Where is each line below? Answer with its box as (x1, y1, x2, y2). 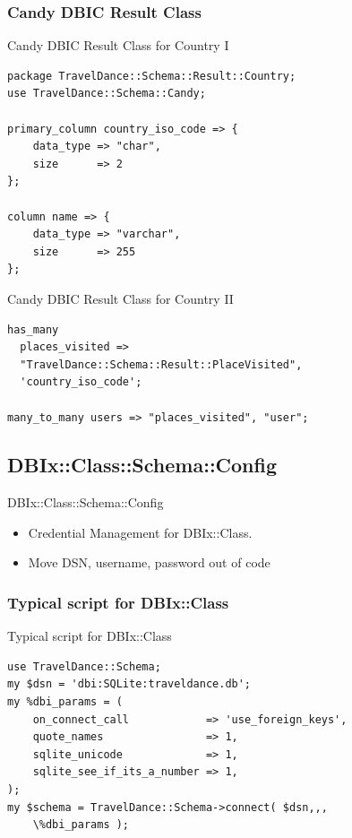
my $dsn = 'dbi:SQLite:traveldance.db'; (7, 678, 252, 691)
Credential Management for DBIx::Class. (28, 523, 253, 541)
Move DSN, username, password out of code (28, 553, 270, 572)
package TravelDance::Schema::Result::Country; (7, 69, 296, 82)
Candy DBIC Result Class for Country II (7, 289, 234, 307)
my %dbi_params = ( (7, 695, 123, 709)
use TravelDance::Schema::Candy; (7, 87, 206, 100)
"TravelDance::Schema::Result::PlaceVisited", (20, 358, 303, 371)
